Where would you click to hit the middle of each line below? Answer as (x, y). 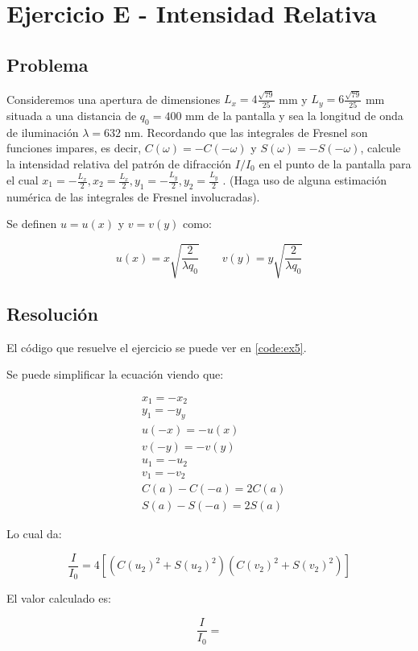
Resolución (52, 313)
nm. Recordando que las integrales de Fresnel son (246, 132)
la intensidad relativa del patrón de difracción (119, 163)
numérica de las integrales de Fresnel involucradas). (133, 196)
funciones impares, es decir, (74, 148)
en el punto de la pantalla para (335, 163)
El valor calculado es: (59, 598)
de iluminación (43, 132)
